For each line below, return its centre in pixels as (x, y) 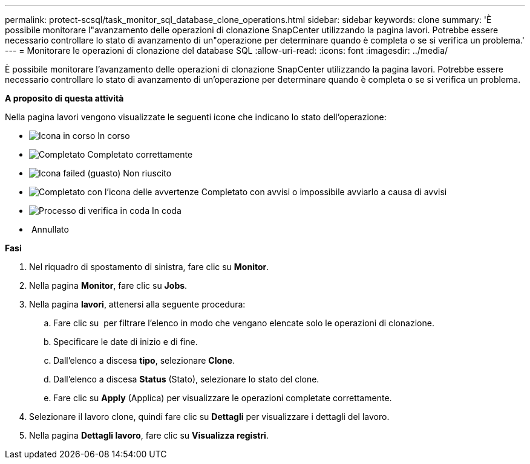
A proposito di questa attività (64, 98)
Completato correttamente (140, 154)
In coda (166, 211)
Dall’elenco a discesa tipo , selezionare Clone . (144, 360)
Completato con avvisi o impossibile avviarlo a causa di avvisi (324, 192)
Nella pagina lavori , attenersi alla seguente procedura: (137, 304)
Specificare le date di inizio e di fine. (126, 342)
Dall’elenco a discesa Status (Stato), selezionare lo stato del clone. (186, 379)
